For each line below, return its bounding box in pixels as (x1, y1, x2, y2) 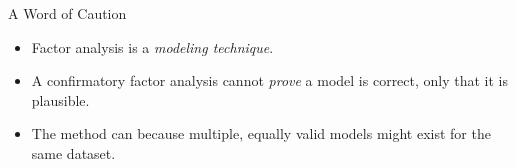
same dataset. (31, 142, 116, 163)
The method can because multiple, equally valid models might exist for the (31, 123, 491, 144)
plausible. (31, 89, 90, 110)
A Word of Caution (8, 3, 127, 23)
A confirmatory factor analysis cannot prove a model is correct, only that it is (31, 70, 509, 91)
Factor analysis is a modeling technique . (31, 36, 274, 57)
